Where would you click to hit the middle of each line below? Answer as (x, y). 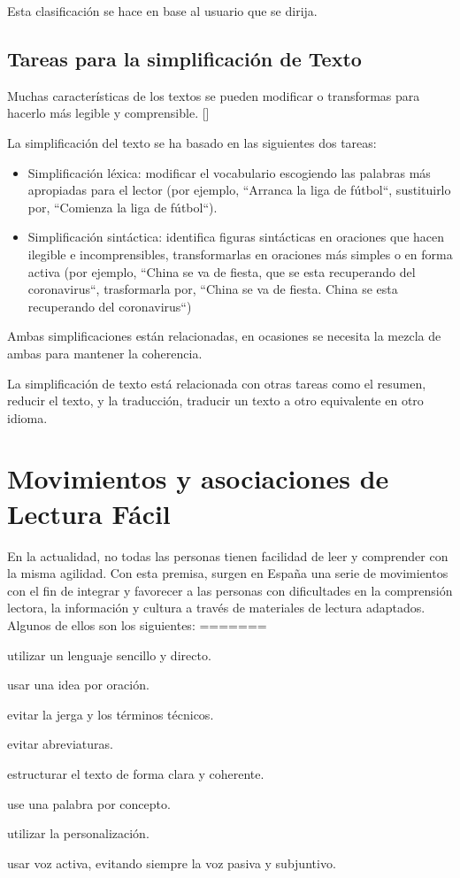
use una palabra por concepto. (89, 803)
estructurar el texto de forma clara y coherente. (136, 773)
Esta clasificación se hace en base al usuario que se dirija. (162, 11)
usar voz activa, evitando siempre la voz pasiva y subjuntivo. (172, 863)
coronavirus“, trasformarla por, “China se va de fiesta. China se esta (213, 289)
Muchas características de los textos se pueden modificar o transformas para (214, 95)
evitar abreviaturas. (60, 744)
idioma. (27, 417)
